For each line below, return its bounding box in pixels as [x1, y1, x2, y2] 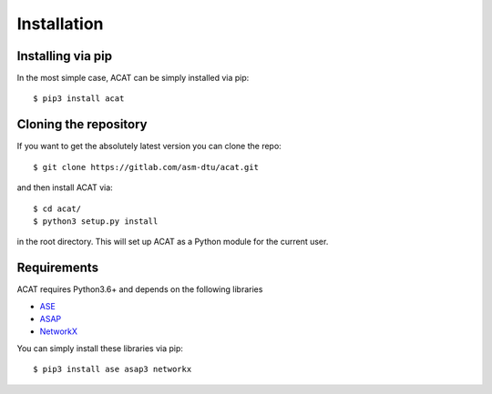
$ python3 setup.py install [33, 216, 159, 227]
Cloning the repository [16, 116, 148, 132]
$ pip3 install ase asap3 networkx [33, 364, 192, 375]
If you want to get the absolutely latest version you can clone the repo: [16, 141, 282, 152]
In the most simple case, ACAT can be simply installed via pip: [16, 73, 250, 84]
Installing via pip [16, 48, 113, 64]
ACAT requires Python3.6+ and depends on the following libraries [16, 284, 263, 295]
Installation [16, 14, 104, 34]
